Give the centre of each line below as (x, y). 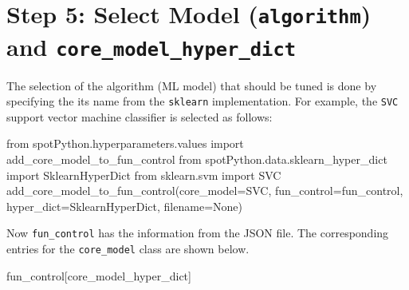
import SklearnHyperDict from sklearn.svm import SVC (144, 175)
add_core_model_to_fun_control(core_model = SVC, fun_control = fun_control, (205, 191)
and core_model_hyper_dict (151, 46)
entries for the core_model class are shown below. (128, 249)
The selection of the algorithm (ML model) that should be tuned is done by (192, 85)
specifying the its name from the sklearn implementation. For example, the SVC (203, 101)
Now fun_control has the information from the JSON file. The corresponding (198, 233)
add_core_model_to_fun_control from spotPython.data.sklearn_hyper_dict (197, 159)
